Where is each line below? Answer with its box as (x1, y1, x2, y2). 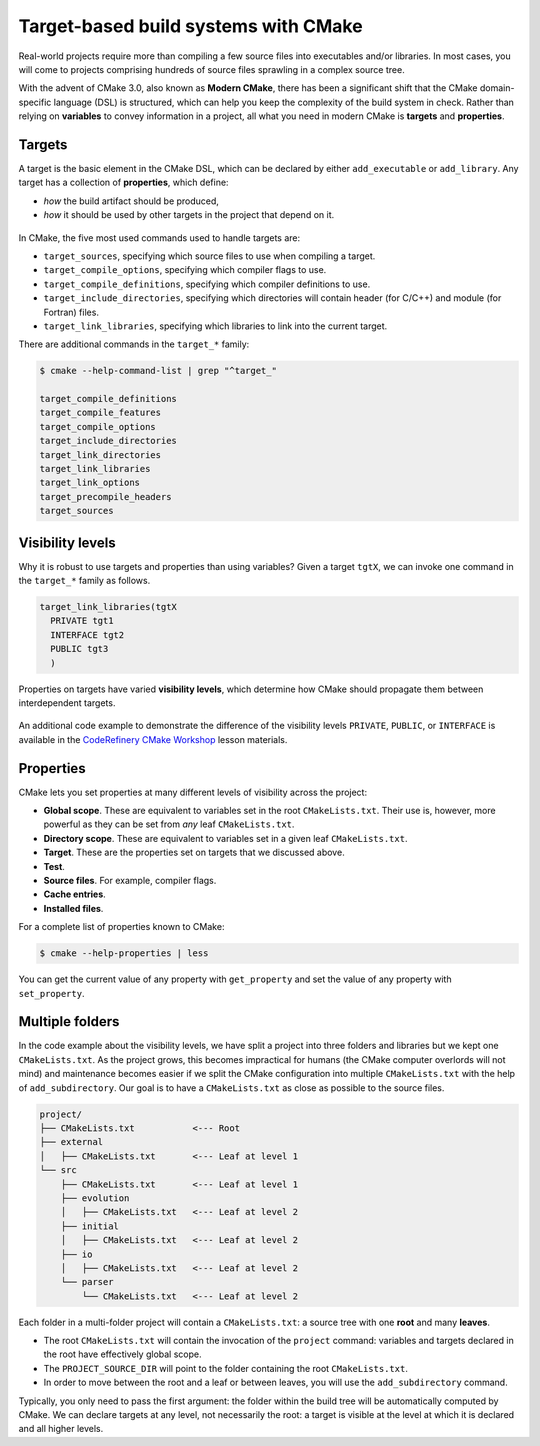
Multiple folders (18, 1013, 120, 1030)
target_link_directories (39, 449, 162, 460)
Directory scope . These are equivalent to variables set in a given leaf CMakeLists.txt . (43, 832, 408, 844)
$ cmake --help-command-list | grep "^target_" (39, 365, 277, 377)
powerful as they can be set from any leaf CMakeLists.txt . (43, 818, 295, 830)
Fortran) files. (43, 306, 100, 318)
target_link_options (39, 477, 140, 489)
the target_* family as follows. (18, 575, 151, 587)
